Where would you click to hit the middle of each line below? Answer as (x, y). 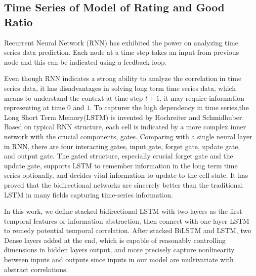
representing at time (35, 107)
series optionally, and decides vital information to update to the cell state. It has (126, 175)
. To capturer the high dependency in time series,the (170, 107)
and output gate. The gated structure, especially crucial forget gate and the (119, 156)
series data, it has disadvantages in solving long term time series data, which (120, 88)
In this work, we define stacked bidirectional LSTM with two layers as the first (123, 211)
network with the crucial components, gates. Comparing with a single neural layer (128, 136)
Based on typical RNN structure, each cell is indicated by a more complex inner (125, 127)
